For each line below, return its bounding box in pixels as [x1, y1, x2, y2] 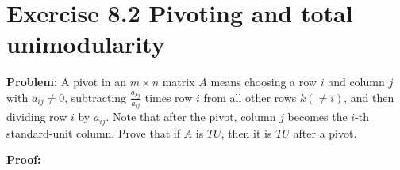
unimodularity [6, 28, 165, 60]
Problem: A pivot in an [6, 74, 127, 90]
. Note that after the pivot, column [106, 108, 276, 125]
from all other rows [203, 89, 297, 105]
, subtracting [64, 89, 127, 105]
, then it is [221, 124, 272, 141]
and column [328, 74, 385, 90]
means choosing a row [210, 74, 317, 90]
